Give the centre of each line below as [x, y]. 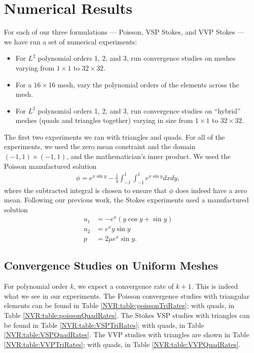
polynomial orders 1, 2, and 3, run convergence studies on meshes [137, 58]
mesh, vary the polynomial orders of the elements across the [148, 84]
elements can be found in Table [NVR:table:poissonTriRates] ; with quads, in [119, 305]
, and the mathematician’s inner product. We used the [148, 156]
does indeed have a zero [211, 190]
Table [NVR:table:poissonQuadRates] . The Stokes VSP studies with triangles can [127, 315]
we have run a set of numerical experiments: [71, 41]
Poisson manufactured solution [50, 166]
